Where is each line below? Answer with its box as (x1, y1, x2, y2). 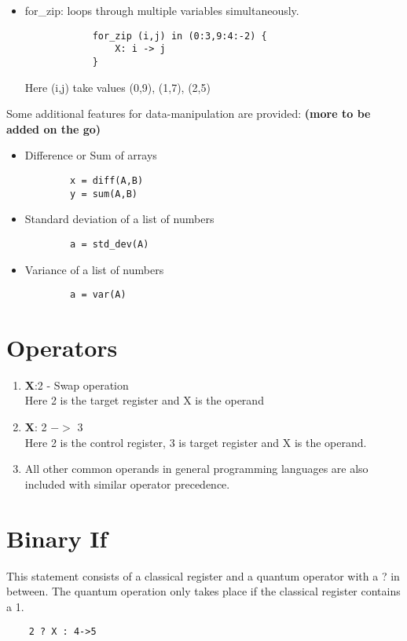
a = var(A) (70, 289, 126, 301)
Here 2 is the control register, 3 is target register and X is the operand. (24, 434, 367, 450)
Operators (6, 331, 118, 363)
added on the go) (6, 120, 101, 137)
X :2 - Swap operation (24, 376, 129, 393)
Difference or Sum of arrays (24, 147, 157, 163)
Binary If (6, 522, 108, 554)
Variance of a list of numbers (24, 261, 164, 277)
